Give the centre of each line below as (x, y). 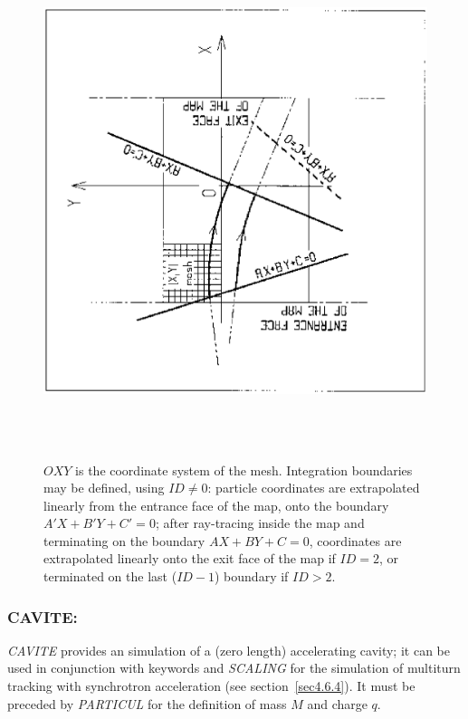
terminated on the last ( (110, 576)
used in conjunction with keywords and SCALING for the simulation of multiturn (234, 668)
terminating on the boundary (124, 540)
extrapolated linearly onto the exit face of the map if (190, 558)
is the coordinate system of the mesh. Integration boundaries (244, 470)
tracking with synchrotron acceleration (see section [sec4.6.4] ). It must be (211, 686)
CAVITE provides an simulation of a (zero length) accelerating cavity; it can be (229, 650)
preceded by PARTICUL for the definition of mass (147, 703)
